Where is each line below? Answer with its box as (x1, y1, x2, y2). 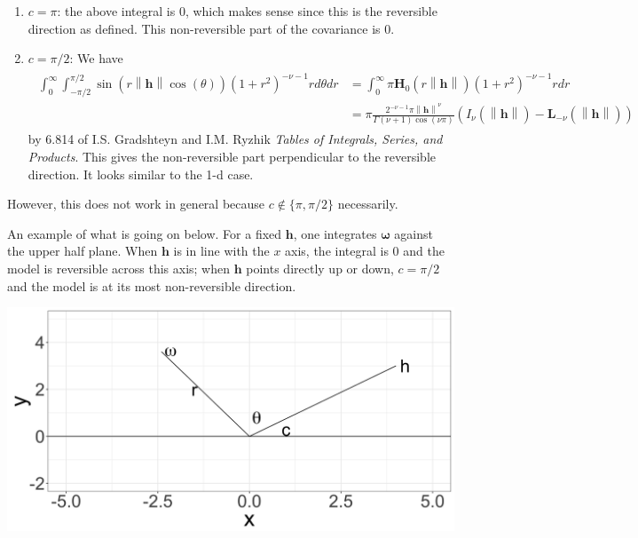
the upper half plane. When (7, 241, 158, 260)
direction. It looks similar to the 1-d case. (28, 164, 254, 183)
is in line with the (173, 241, 270, 260)
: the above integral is (57, 2, 176, 20)
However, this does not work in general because (7, 194, 265, 213)
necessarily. (337, 194, 398, 213)
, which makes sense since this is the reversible (185, 2, 437, 20)
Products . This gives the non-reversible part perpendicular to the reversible (28, 146, 437, 165)
